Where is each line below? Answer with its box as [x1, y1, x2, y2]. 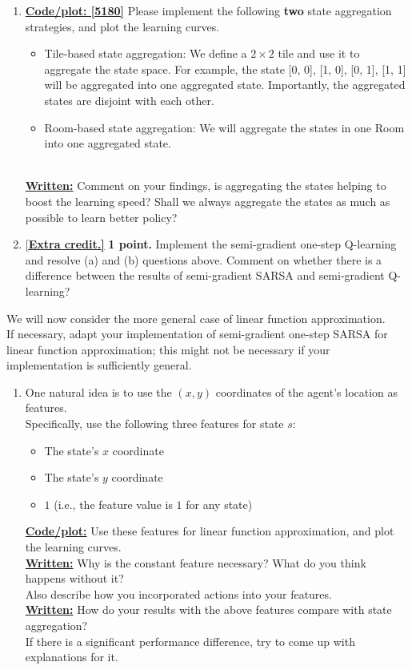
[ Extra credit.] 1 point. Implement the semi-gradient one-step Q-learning [25, 236, 397, 252]
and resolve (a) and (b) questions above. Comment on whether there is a [25, 251, 382, 268]
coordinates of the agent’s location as [215, 383, 398, 400]
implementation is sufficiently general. [6, 357, 192, 373]
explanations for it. [25, 648, 118, 665]
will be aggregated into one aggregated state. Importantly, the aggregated [44, 76, 406, 93]
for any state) [186, 495, 253, 512]
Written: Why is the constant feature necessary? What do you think [25, 554, 366, 571]
